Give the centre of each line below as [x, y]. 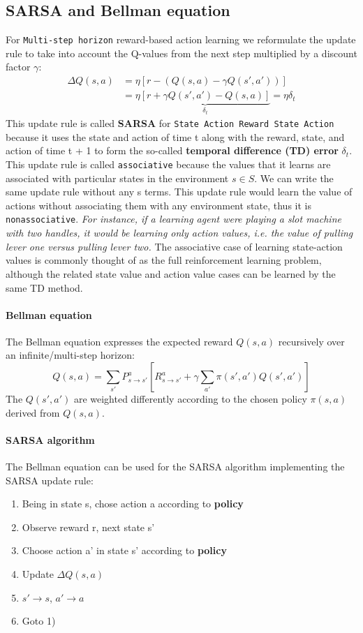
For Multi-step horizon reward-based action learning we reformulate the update [181, 39]
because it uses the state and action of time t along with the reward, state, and [175, 136]
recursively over [311, 341]
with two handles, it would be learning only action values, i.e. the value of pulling [179, 233]
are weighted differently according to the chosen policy [190, 399]
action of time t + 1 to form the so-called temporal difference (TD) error [172, 150]
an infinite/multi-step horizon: [70, 355]
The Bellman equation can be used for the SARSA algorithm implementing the [175, 467]
